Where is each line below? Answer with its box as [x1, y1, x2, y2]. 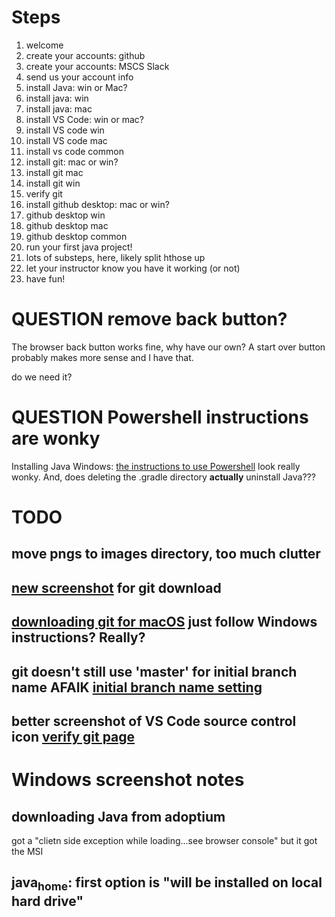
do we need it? [11, 371, 73, 383]
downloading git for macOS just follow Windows [11, 614, 318, 631]
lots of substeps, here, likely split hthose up [25, 251, 206, 263]
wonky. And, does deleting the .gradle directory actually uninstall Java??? [11, 471, 316, 483]
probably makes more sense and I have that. [11, 351, 194, 363]
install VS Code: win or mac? [25, 113, 144, 125]
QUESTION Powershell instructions [11, 406, 309, 429]
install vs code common [25, 145, 124, 157]
